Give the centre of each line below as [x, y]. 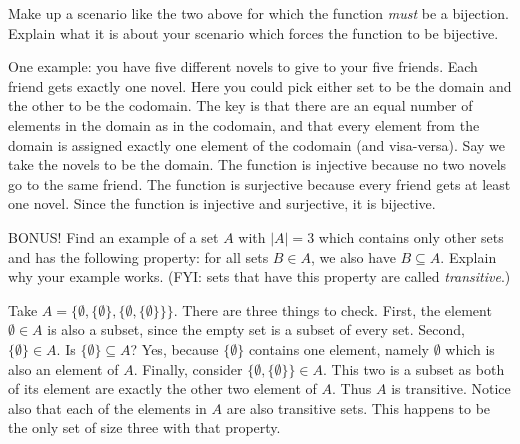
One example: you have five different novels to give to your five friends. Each [243, 66]
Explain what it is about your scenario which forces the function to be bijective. [253, 32]
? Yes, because [174, 348]
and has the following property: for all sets [138, 256]
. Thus [352, 388]
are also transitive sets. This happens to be [358, 407]
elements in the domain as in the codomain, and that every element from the [244, 124]
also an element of [63, 368]
